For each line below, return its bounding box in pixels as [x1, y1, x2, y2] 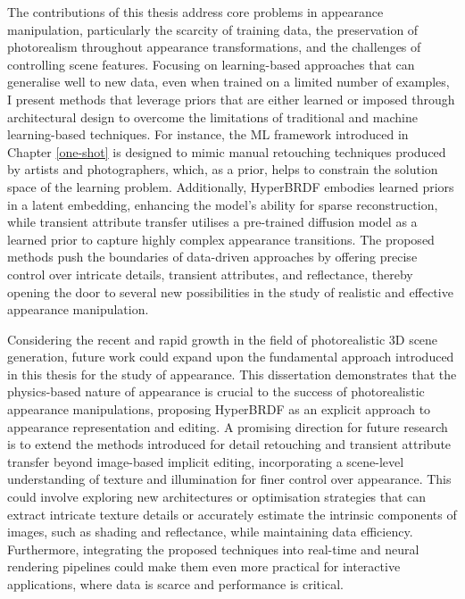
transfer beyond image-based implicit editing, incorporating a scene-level [7, 452, 404, 470]
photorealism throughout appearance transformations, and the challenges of [7, 37, 421, 56]
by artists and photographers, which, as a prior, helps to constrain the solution [7, 160, 438, 179]
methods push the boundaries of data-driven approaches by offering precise [7, 247, 418, 266]
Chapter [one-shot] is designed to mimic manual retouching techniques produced [7, 142, 446, 161]
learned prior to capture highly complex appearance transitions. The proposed [7, 229, 435, 248]
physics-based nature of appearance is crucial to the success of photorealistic [7, 382, 425, 401]
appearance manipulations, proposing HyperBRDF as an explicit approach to [7, 400, 431, 419]
